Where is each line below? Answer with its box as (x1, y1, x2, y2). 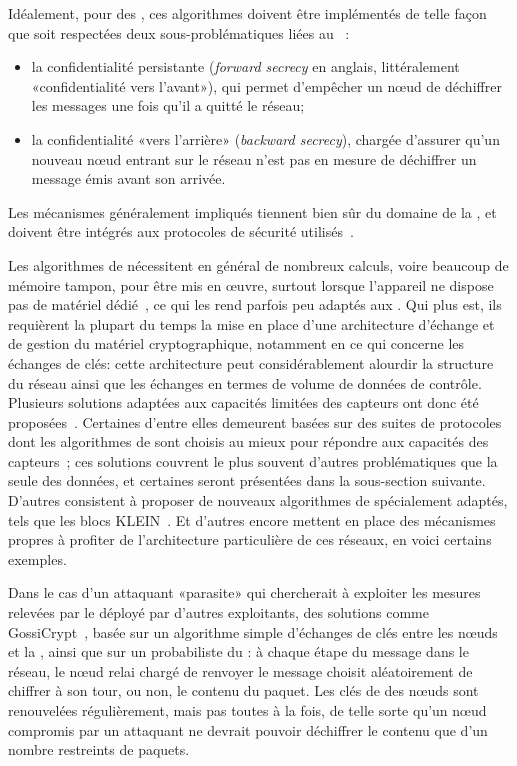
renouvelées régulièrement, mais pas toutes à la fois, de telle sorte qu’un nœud (8, 700, 487, 720)
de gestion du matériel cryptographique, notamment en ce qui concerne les (8, 333, 465, 354)
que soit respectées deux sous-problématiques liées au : (8, 22, 350, 43)
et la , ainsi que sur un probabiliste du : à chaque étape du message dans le (8, 641, 469, 662)
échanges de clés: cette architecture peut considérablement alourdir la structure (8, 352, 494, 373)
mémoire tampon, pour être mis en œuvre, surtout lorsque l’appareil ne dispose (8, 274, 494, 295)
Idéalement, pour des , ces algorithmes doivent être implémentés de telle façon (8, 3, 487, 23)
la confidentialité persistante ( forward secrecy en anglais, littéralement (31, 56, 460, 77)
